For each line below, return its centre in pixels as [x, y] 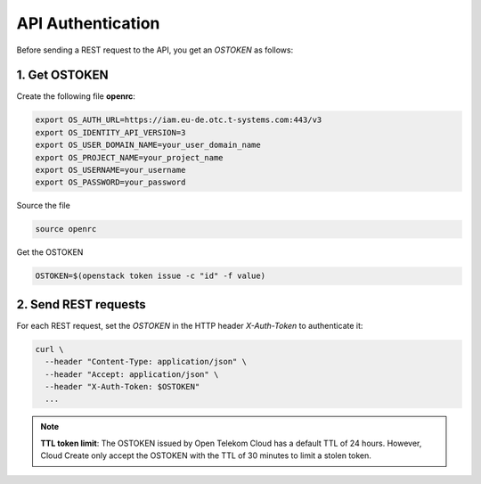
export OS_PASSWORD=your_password [110, 182]
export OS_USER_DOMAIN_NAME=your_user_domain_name [148, 145]
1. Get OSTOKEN [62, 75]
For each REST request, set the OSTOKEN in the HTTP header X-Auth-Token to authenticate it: [190, 325]
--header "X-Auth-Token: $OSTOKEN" [122, 386]
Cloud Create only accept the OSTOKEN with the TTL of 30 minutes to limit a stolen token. [206, 455]
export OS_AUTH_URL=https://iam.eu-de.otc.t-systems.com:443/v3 [179, 120]
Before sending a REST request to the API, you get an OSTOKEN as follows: [155, 50]
